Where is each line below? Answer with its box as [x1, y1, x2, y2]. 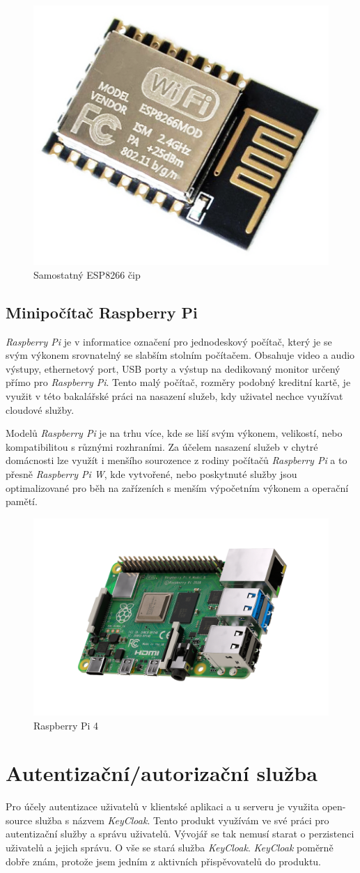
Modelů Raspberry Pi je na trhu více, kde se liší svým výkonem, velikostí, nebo [6, 426, 343, 440]
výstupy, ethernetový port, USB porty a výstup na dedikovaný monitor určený [6, 361, 341, 376]
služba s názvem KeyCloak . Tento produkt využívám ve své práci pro [35, 812, 329, 827]
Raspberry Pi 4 [33, 718, 99, 732]
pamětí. [6, 494, 38, 509]
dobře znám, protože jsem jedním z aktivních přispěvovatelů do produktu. [6, 853, 322, 868]
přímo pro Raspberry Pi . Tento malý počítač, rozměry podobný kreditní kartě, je [6, 375, 351, 389]
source [6, 812, 33, 827]
